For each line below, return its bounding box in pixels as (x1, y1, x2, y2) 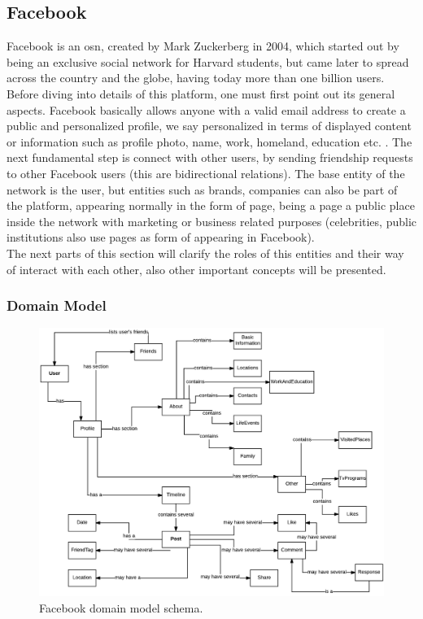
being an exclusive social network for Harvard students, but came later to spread (7, 53, 409, 70)
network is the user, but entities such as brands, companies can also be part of (7, 181, 398, 198)
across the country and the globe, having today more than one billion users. (7, 69, 385, 86)
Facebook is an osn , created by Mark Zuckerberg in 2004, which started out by (7, 37, 399, 54)
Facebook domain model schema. (39, 599, 203, 616)
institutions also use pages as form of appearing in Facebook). (7, 229, 315, 246)
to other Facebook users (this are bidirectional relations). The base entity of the (7, 164, 405, 181)
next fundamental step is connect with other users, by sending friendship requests (7, 149, 413, 166)
